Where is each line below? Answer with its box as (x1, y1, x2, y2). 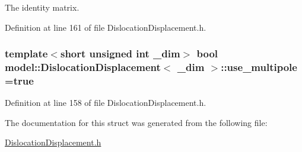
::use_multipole (221, 60, 297, 75)
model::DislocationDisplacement (5, 60, 161, 75)
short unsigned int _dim (60, 46, 180, 61)
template (5, 46, 48, 61)
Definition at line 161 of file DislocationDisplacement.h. (5, 21, 206, 33)
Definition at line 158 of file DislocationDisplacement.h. (5, 96, 206, 109)
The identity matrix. (5, 1, 80, 13)
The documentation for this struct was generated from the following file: (5, 116, 268, 128)
